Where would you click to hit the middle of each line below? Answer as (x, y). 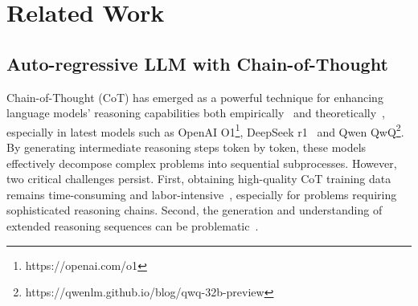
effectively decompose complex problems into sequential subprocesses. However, (202, 163)
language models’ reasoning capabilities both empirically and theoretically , (196, 113)
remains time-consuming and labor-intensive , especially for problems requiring (202, 194)
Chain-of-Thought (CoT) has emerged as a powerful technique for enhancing (195, 97)
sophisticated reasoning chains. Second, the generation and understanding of (195, 210)
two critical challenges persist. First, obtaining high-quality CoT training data (199, 179)
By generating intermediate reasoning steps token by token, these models (186, 147)
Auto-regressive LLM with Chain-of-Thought (197, 63)
